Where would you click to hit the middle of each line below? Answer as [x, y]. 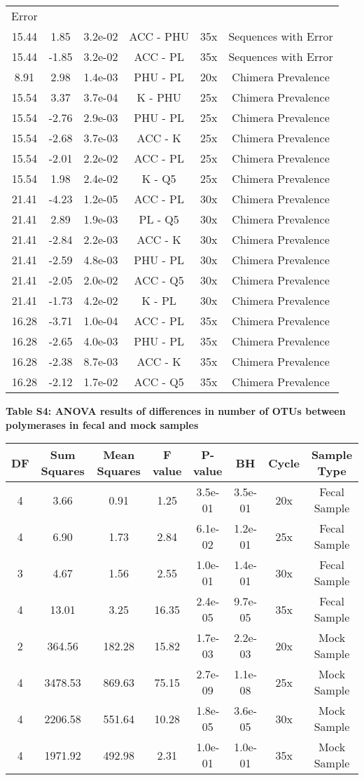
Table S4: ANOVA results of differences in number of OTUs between [176, 411]
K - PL [159, 300]
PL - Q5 [159, 219]
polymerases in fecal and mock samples [102, 424]
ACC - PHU [159, 36]
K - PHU [159, 97]
